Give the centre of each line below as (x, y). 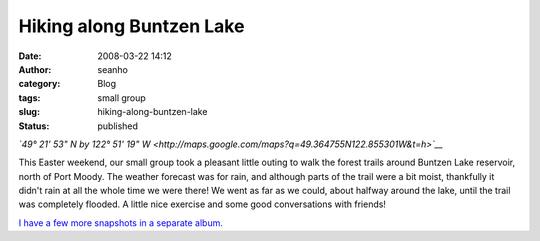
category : (39, 84)
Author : (35, 69)
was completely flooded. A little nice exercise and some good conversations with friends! (202, 204)
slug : (29, 112)
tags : (29, 97)
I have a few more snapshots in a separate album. (121, 222)
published (118, 126)
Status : (34, 126)
